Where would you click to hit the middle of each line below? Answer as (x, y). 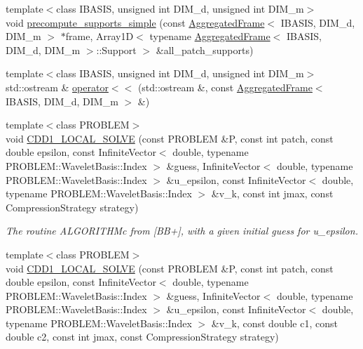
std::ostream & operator (57, 87)
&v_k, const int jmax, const (272, 193)
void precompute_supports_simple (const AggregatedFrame (135, 22)
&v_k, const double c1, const (274, 323)
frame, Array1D (100, 36)
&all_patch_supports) (205, 50)
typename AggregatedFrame (210, 36)
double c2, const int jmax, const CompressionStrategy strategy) (142, 337)
